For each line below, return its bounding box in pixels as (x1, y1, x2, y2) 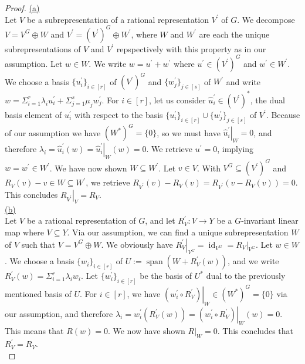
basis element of (5, 108, 62, 120)
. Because (266, 108, 300, 120)
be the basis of (140, 269, 192, 282)
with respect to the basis (74, 108, 163, 120)
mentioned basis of (5, 287, 72, 299)
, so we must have (157, 126, 221, 139)
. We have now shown (49, 161, 127, 174)
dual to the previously (206, 269, 286, 282)
